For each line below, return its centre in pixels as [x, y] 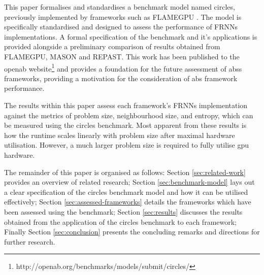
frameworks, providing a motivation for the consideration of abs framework [121, 78]
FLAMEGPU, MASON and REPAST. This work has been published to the [122, 56]
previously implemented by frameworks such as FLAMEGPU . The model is [123, 16]
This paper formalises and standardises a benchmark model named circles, [120, 7]
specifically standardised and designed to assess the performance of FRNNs [121, 27]
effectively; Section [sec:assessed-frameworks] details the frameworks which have [128, 202]
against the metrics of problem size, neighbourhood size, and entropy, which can [129, 115]
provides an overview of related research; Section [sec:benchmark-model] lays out [129, 182]
